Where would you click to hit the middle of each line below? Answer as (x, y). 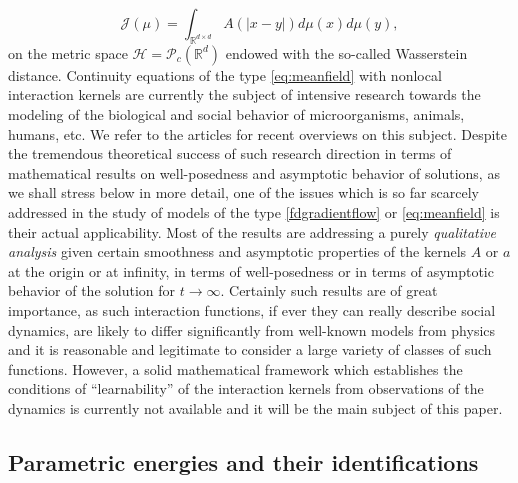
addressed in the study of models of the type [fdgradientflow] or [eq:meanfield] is (254, 211)
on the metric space (68, 52)
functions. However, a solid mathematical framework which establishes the (235, 368)
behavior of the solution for (92, 290)
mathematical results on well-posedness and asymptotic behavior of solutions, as (254, 172)
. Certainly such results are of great (329, 290)
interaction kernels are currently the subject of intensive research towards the (244, 94)
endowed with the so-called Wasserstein (346, 52)
